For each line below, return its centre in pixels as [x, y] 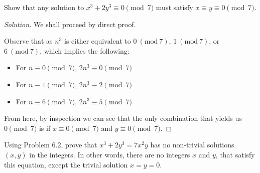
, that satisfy [235, 154]
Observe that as [28, 41]
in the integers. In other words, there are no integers [110, 154]
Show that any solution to [44, 7]
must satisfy [174, 7]
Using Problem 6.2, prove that [51, 145]
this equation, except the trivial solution [66, 164]
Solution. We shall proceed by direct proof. [70, 24]
